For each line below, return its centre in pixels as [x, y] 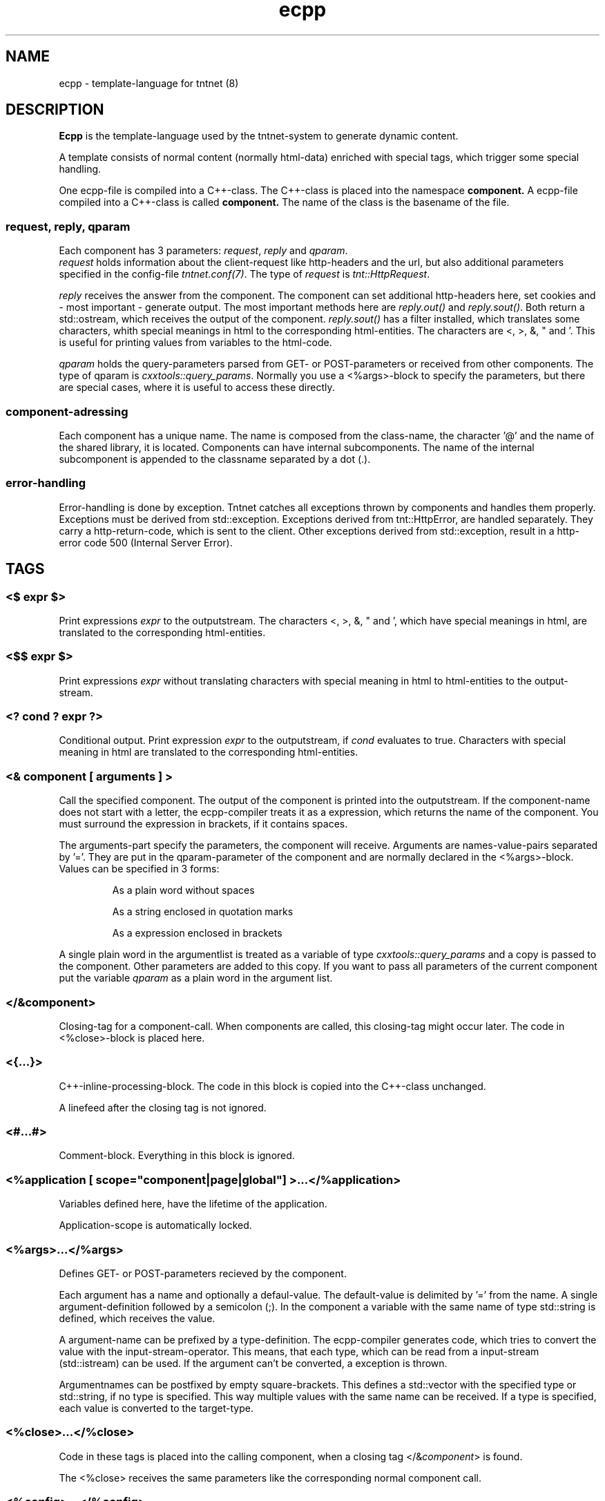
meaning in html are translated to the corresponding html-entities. [209, 752]
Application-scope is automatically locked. [155, 1225]
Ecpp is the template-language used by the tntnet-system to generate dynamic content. [259, 136]
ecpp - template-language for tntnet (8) [149, 83]
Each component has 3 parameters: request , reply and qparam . [203, 251]
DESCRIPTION [55, 110]
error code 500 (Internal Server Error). [146, 542]
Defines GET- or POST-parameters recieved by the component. [203, 1273]
